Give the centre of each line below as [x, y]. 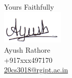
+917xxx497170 [28, 60]
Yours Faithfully [29, 7]
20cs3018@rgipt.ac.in [36, 70]
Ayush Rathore [27, 49]
